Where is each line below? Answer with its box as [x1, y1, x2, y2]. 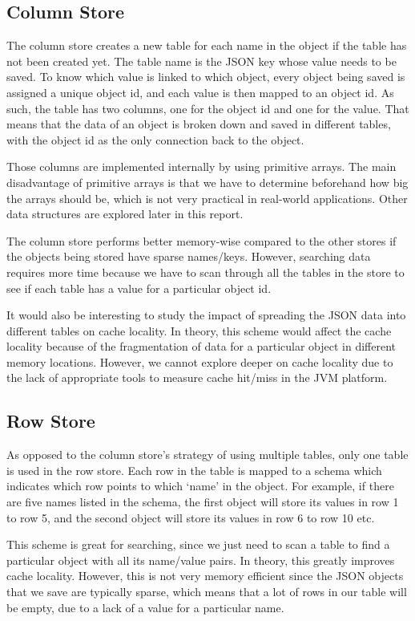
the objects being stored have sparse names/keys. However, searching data [6, 248, 371, 265]
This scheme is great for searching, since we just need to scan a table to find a [6, 536, 390, 553]
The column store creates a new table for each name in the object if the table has [6, 37, 407, 54]
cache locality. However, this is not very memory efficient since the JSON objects [6, 567, 404, 584]
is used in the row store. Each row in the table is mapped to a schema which [6, 461, 382, 478]
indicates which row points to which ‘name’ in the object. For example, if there [6, 477, 394, 494]
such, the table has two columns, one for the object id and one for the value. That [6, 99, 409, 116]
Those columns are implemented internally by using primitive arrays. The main [6, 158, 397, 175]
